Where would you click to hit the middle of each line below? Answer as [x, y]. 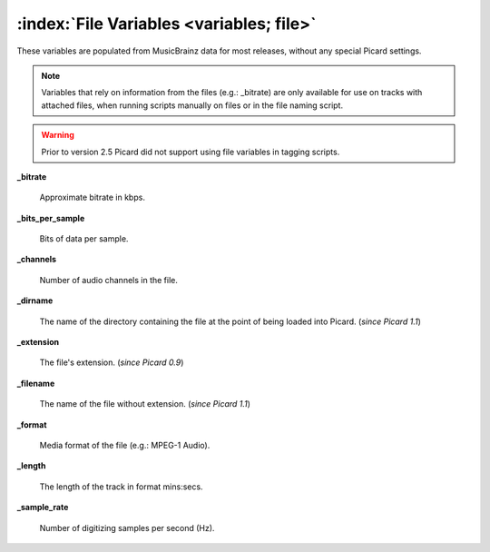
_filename [36, 383]
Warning [58, 135]
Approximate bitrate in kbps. [92, 197]
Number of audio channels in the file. [109, 280]
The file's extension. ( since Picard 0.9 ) [112, 362]
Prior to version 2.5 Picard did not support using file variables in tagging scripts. [191, 152]
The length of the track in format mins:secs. [121, 487]
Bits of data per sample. [84, 239]
